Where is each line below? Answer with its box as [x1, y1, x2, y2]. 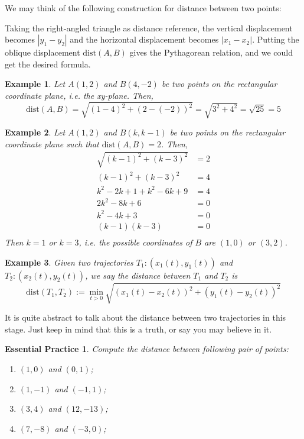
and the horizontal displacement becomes [70, 33, 219, 46]
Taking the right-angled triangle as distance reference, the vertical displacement [5, 21, 293, 34]
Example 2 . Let [5, 126, 66, 138]
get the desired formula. [5, 57, 91, 70]
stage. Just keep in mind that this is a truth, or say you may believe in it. [5, 322, 272, 335]
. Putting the [252, 33, 299, 46]
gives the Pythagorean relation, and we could [129, 46, 293, 59]
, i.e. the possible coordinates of [79, 236, 192, 248]
